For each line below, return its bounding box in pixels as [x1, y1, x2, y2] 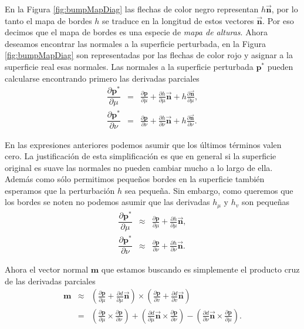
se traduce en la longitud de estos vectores [102, 14, 254, 26]
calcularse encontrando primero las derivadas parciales [5, 72, 200, 84]
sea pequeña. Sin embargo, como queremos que [124, 184, 293, 196]
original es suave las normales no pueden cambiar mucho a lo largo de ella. [5, 161, 273, 173]
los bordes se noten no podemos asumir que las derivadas [5, 196, 210, 208]
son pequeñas [241, 196, 289, 208]
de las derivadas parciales [5, 274, 96, 287]
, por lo [271, 3, 298, 15]
